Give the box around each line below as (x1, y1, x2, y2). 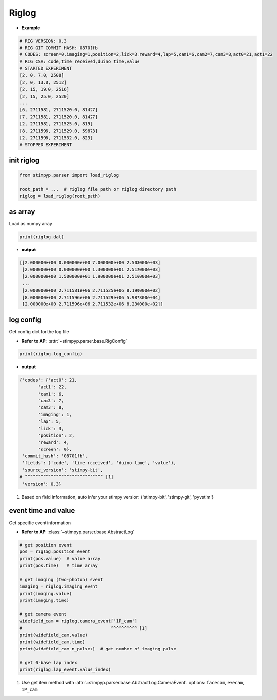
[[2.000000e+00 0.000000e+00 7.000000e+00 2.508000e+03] (19, 260, 161, 265)
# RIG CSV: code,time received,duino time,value (19, 58, 140, 64)
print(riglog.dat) (19, 234, 64, 240)
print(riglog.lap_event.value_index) (19, 666, 111, 672)
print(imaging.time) (19, 598, 69, 603)
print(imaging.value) (19, 591, 72, 596)
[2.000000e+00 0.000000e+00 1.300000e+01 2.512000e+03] (22, 267, 161, 272)
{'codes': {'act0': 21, (19, 377, 78, 383)
